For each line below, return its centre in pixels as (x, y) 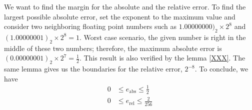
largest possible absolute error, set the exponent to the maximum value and (120, 16)
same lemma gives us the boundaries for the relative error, (93, 69)
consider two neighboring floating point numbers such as (90, 26)
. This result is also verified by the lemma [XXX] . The (162, 58)
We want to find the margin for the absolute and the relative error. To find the (125, 6)
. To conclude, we (221, 69)
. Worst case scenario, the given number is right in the (162, 37)
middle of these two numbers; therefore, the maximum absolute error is (113, 48)
